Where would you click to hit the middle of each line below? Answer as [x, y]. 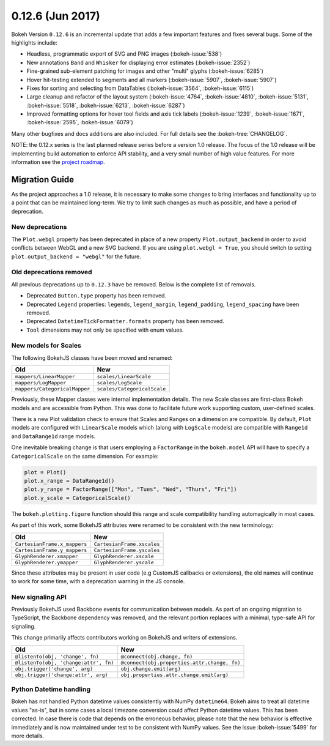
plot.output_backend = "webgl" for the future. [76, 256]
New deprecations [39, 227]
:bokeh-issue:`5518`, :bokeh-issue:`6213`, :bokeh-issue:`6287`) [106, 105]
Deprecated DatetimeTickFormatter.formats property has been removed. [125, 321]
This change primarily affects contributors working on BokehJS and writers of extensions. [124, 638]
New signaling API [39, 597]
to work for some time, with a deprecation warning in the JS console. [98, 581]
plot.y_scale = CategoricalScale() [77, 498]
